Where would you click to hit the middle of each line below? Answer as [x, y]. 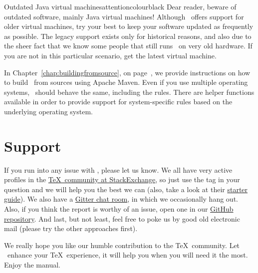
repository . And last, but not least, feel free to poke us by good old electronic [122, 218]
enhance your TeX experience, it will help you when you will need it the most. [128, 255]
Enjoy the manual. [32, 265]
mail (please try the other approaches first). [71, 228]
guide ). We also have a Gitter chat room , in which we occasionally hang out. [121, 199]
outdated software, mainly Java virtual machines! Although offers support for [124, 16]
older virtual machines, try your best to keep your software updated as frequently [129, 26]
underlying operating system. [48, 111]
